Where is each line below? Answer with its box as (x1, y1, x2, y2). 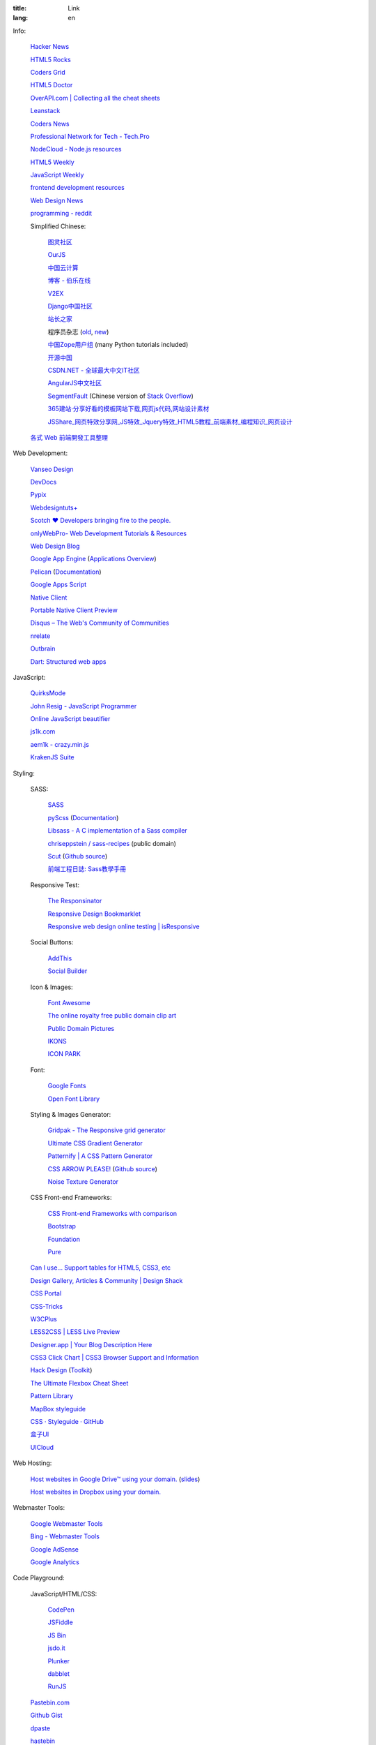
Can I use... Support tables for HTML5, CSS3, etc (30, 1263, 171, 1272)
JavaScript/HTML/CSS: (30, 1589, 97, 1598)
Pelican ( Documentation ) (30, 567, 102, 576)
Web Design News (30, 196, 84, 205)
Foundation (47, 1235, 80, 1243)
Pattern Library (30, 1392, 74, 1400)
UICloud (30, 1443, 54, 1451)
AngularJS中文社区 (47, 379, 102, 387)
